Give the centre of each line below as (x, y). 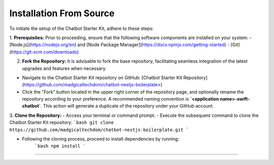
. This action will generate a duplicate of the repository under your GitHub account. (127, 106)
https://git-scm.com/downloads (44, 52)
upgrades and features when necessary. (64, 68)
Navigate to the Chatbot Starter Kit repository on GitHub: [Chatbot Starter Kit (102, 77)
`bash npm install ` (60, 146)
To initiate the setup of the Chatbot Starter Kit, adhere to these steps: (82, 28)
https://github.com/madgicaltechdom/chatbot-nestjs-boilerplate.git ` (99, 130)
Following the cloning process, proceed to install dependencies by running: (101, 139)
